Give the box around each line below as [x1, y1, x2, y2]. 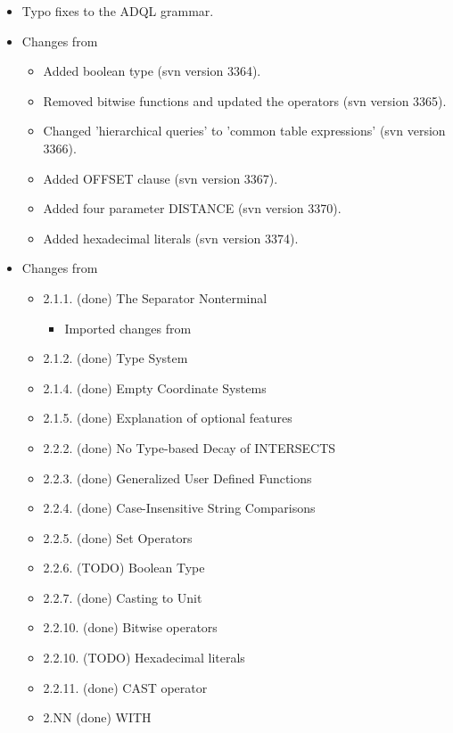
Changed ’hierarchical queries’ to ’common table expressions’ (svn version [43, 121, 446, 140]
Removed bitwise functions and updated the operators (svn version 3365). [43, 91, 447, 110]
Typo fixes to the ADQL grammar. [21, 2, 214, 20]
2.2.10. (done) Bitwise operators [43, 618, 218, 637]
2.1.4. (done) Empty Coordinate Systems [43, 378, 267, 397]
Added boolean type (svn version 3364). [43, 62, 261, 80]
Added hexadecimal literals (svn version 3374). [43, 228, 299, 247]
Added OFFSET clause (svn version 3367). [43, 169, 278, 187]
